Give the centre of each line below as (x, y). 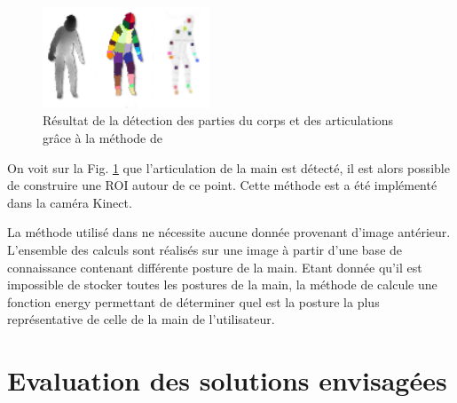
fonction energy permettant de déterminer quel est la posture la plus (193, 301)
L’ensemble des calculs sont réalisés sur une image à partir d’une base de (205, 250)
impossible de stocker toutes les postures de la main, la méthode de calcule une (222, 284)
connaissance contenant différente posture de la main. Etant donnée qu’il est (215, 267)
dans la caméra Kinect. (70, 202)
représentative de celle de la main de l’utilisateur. (141, 319)
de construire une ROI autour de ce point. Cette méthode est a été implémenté (222, 185)
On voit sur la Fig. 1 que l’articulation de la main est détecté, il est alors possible (228, 167)
